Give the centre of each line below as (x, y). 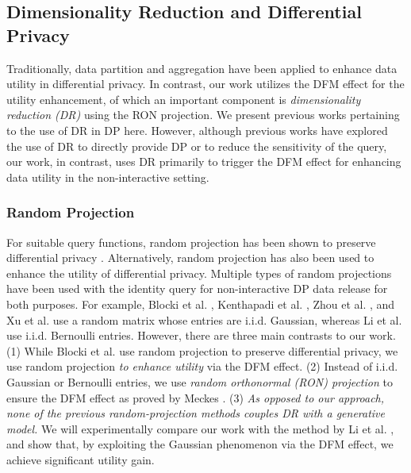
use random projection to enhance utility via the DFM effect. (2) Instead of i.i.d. (202, 366)
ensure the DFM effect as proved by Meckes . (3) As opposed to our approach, (196, 397)
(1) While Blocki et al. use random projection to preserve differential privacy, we (202, 350)
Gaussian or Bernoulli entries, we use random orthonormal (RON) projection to (200, 381)
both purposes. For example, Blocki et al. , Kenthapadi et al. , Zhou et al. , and (201, 304)
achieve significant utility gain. (81, 459)
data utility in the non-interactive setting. (108, 177)
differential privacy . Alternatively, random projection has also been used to (190, 258)
